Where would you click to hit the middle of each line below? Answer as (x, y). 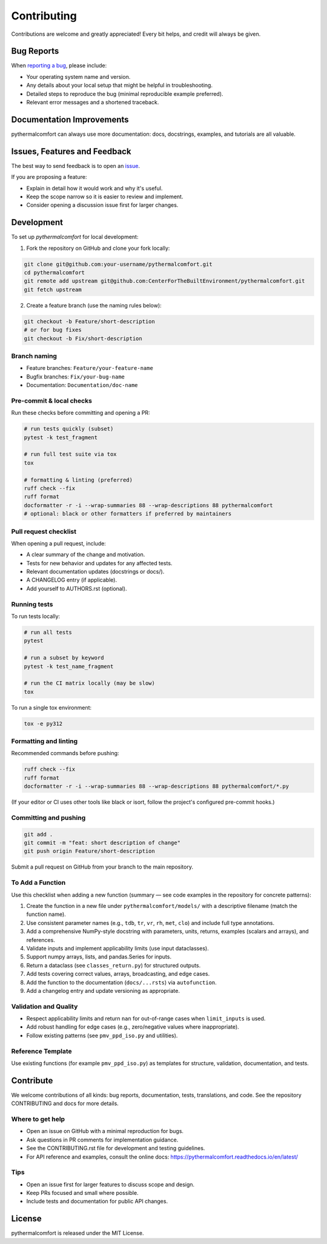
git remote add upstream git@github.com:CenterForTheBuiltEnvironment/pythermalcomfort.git (164, 281)
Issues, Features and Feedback (71, 151)
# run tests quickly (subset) (69, 429)
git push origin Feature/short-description (90, 851)
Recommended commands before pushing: (65, 753)
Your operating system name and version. (78, 76)
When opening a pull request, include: (58, 543)
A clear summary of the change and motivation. (86, 554)
